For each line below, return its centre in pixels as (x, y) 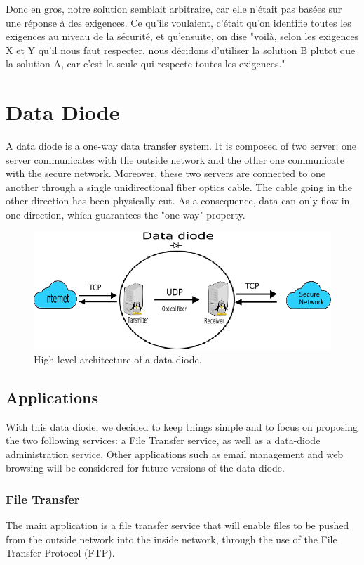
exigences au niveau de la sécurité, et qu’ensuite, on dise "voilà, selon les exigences (182, 36)
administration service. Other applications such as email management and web (175, 454)
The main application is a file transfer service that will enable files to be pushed (177, 525)
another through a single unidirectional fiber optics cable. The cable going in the (179, 187)
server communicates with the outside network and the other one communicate (175, 159)
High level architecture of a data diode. (118, 359)
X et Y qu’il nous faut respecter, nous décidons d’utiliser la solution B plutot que (181, 50)
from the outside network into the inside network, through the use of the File (171, 539)
